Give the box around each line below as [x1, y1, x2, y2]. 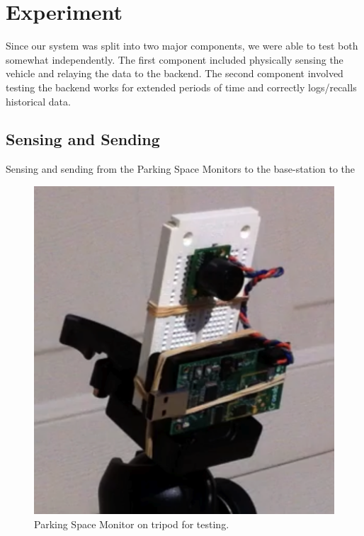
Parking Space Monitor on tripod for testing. [34, 517, 229, 532]
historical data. [6, 93, 71, 108]
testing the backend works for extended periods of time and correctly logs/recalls [6, 79, 357, 94]
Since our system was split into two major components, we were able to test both [6, 38, 358, 53]
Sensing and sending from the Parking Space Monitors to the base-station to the [6, 161, 356, 176]
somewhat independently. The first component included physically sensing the [6, 52, 343, 67]
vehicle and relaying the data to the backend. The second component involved [6, 66, 343, 81]
